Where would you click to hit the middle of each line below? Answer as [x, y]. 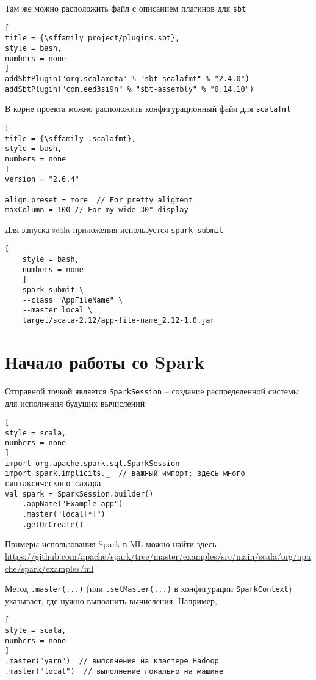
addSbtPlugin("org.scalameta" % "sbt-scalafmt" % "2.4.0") [127, 79]
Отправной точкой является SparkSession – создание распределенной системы [152, 390]
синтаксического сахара [53, 484]
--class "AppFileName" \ [73, 300]
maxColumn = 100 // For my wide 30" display [97, 210]
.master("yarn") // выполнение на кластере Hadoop [112, 661]
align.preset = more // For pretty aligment [99, 200]
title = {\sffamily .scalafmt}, [70, 139]
